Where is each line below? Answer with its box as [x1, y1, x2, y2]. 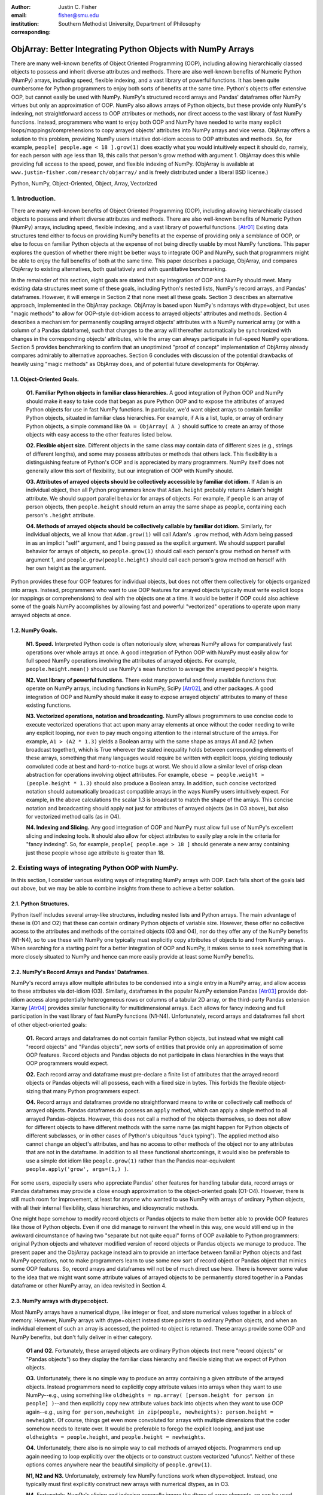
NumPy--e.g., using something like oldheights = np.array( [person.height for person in [26, 1392, 275, 1399]
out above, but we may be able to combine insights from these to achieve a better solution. [11, 885, 235, 892]
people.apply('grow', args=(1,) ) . [26, 1166, 129, 1173]
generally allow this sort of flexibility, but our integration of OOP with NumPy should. [26, 467, 233, 474]
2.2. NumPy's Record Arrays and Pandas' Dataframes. [11, 968, 150, 975]
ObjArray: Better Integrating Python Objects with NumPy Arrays [11, 44, 254, 54]
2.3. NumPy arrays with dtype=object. [11, 1298, 109, 1305]
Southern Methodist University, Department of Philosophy [58, 20, 201, 27]
